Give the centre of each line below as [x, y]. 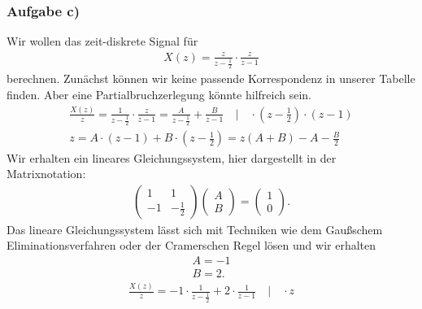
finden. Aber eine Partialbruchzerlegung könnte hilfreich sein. [159, 94]
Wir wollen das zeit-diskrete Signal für [102, 41]
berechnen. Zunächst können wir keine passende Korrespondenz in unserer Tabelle [211, 78]
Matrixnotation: [46, 174]
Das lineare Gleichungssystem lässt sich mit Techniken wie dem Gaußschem [195, 229]
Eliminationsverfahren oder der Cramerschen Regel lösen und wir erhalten [191, 245]
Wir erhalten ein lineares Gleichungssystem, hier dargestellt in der [172, 157]
